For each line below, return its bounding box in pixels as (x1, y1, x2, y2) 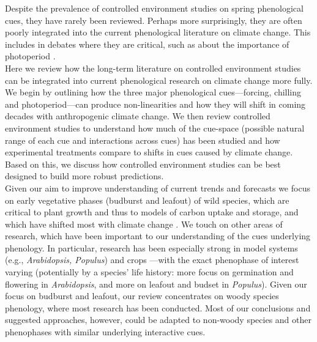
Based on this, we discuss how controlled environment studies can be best (5, 157, 281, 170)
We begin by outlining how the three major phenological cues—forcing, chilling (5, 86, 302, 99)
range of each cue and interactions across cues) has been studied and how (5, 133, 280, 146)
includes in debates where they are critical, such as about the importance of (5, 37, 289, 50)
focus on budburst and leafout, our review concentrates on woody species (5, 289, 279, 302)
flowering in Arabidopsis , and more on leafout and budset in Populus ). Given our (5, 277, 307, 290)
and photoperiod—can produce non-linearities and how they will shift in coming (5, 97, 306, 110)
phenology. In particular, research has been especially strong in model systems (5, 241, 298, 254)
